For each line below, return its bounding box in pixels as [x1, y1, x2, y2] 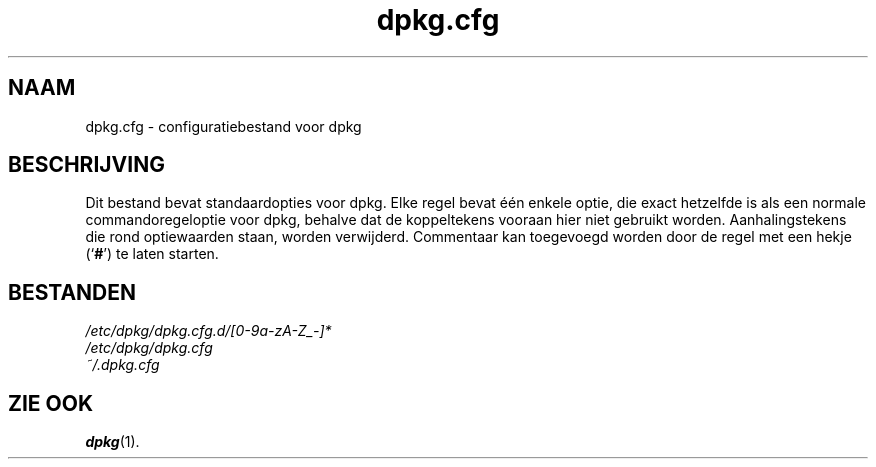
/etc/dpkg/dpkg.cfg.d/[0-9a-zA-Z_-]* [85, 322, 332, 340]
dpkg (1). [85, 433, 140, 451]
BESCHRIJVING [8, 152, 165, 178]
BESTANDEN [8, 279, 137, 305]
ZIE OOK [8, 390, 94, 416]
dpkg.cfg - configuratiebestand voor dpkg [85, 117, 362, 135]
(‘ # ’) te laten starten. [85, 245, 219, 263]
